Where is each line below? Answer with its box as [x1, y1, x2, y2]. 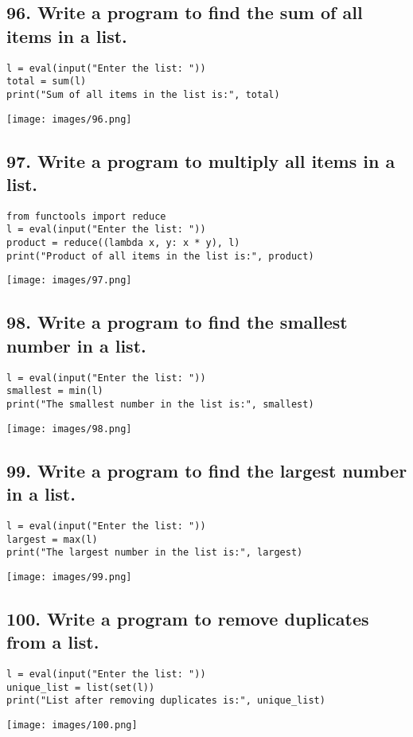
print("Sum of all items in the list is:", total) [6, 88, 280, 100]
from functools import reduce [6, 210, 166, 222]
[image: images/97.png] [6, 275, 132, 287]
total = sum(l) [6, 76, 87, 88]
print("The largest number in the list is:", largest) [6, 547, 303, 559]
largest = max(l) [6, 533, 98, 545]
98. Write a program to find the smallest [6, 310, 348, 334]
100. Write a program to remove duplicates [6, 606, 369, 630]
